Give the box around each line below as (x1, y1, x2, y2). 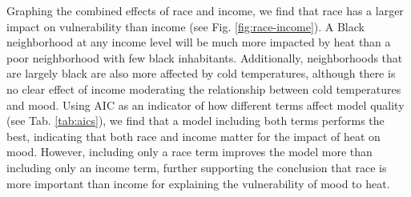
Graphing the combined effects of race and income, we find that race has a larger (6, 2, 404, 18)
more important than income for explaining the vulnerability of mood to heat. (6, 175, 390, 191)
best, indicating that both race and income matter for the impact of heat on (6, 127, 381, 144)
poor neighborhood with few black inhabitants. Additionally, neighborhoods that (6, 49, 403, 66)
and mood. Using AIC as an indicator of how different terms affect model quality (6, 96, 405, 113)
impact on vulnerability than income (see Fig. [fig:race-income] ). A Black (6, 18, 365, 34)
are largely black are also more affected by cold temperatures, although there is (6, 65, 396, 82)
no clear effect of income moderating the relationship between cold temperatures (6, 80, 401, 97)
